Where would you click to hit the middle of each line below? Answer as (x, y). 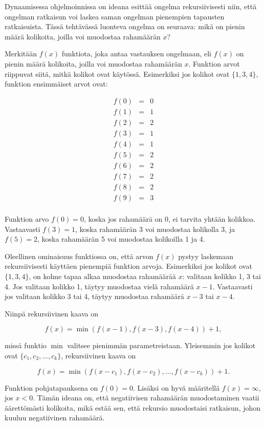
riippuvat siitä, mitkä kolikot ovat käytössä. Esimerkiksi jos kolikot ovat (117, 73)
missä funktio (26, 345)
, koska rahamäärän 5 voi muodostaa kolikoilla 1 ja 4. (121, 239)
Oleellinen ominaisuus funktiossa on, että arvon (79, 256)
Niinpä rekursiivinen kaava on (51, 313)
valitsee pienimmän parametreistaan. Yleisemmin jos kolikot (161, 345)
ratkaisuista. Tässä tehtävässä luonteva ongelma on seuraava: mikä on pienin (125, 26)
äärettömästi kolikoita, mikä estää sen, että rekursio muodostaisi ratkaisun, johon (133, 407)
